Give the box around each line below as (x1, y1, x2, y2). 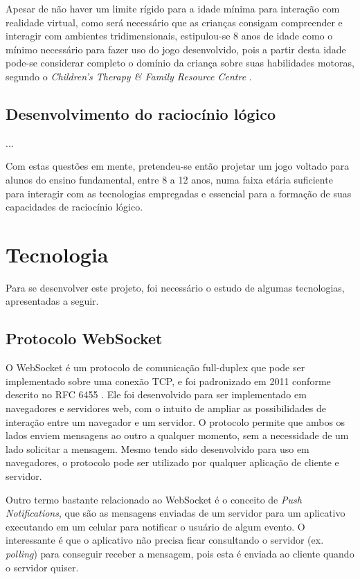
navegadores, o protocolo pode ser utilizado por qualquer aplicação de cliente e (6, 455, 339, 470)
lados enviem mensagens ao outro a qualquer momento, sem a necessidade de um (6, 428, 349, 443)
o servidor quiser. (6, 560, 79, 574)
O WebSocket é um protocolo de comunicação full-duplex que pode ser (6, 360, 305, 375)
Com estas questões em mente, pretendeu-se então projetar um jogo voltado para (6, 159, 350, 173)
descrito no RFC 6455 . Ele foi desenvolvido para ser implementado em (6, 387, 307, 402)
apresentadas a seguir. (6, 294, 99, 308)
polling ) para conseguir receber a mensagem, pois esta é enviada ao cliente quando (6, 546, 354, 560)
